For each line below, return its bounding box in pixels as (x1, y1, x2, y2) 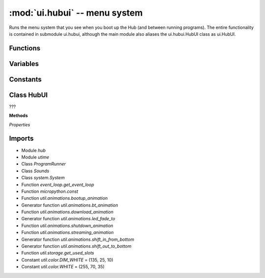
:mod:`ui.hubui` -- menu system (9, 7, 143, 18)
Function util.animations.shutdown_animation (21, 223, 113, 229)
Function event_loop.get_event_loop (21, 182, 94, 187)
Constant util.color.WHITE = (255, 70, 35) (21, 264, 105, 270)
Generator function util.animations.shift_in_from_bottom (21, 236, 134, 242)
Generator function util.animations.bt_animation (21, 202, 118, 208)
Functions (9, 44, 41, 52)
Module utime (21, 154, 49, 160)
